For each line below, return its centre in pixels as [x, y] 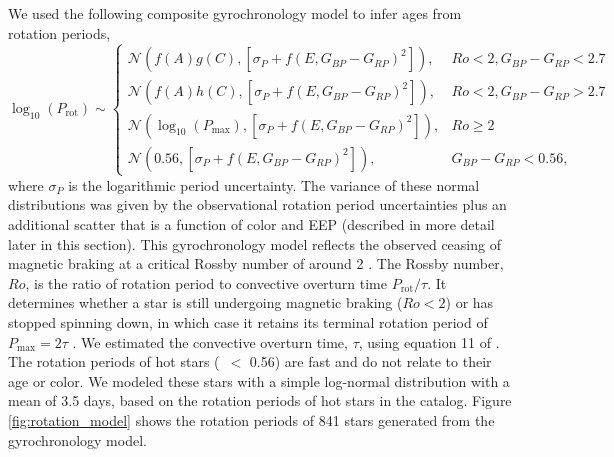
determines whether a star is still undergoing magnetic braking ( [205, 302]
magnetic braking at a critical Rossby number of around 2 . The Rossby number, [256, 263]
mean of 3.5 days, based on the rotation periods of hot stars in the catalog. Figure [260, 400]
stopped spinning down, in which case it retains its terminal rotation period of [248, 321]
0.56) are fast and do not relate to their [370, 361]
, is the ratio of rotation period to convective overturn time [206, 282]
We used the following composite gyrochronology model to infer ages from [235, 13]
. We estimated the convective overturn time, [210, 341]
